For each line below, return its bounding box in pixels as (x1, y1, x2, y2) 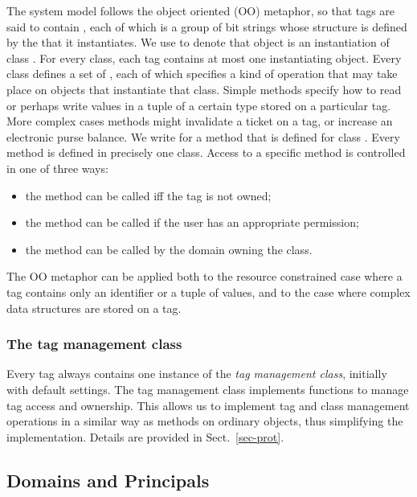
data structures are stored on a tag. (6, 299, 182, 316)
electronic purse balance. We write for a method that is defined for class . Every (6, 128, 400, 145)
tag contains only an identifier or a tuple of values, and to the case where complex (6, 283, 411, 300)
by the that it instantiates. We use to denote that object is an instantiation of (6, 34, 390, 51)
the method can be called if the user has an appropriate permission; (25, 214, 359, 231)
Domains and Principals (6, 467, 210, 492)
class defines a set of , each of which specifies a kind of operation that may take (6, 65, 398, 82)
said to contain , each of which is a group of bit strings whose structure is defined (6, 18, 407, 35)
